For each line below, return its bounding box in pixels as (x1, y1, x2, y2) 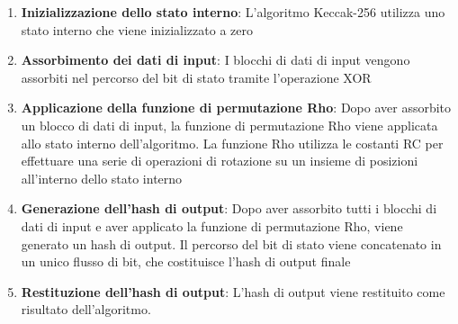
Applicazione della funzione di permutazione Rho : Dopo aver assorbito (21, 98, 452, 117)
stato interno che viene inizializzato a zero (21, 20, 253, 39)
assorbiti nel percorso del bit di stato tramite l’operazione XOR (21, 67, 372, 86)
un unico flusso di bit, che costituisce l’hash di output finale (21, 252, 351, 271)
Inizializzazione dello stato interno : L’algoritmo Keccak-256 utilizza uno (21, 3, 445, 21)
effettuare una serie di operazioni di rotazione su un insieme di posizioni (21, 151, 418, 170)
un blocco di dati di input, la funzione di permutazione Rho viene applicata (21, 115, 438, 134)
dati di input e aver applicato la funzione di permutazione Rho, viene (21, 216, 403, 235)
